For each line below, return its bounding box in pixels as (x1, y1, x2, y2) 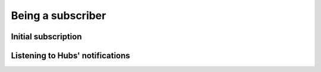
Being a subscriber (11, 9, 106, 22)
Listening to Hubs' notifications (11, 51, 130, 61)
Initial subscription (11, 32, 82, 42)
